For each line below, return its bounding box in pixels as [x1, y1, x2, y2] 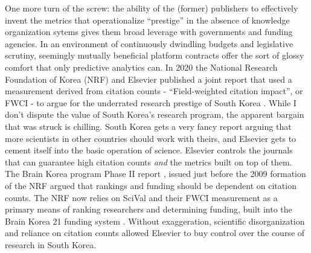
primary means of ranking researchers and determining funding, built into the [5, 203, 292, 216]
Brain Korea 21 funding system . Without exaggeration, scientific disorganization [5, 214, 305, 227]
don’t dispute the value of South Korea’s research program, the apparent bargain [5, 108, 304, 121]
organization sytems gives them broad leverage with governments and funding [5, 25, 293, 38]
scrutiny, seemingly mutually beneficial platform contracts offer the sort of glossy [5, 49, 304, 62]
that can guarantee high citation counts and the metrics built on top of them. [5, 155, 292, 168]
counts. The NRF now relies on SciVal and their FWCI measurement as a [5, 191, 278, 203]
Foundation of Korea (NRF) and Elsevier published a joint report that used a [5, 72, 292, 85]
